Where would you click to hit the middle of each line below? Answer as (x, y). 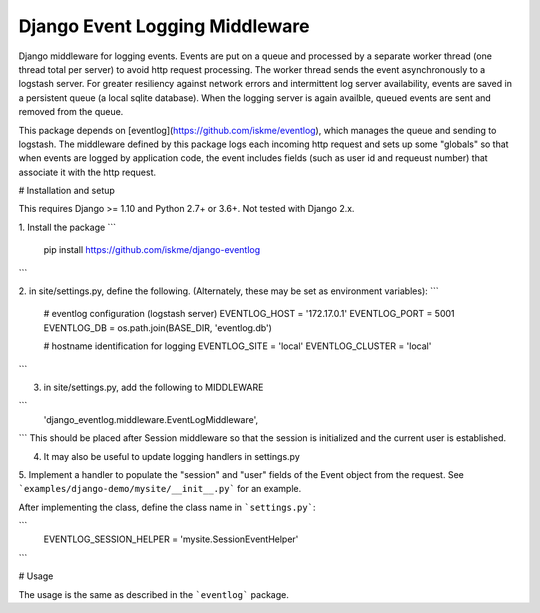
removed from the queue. (71, 112)
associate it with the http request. (87, 172)
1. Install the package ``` (67, 227)
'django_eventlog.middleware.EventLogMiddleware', (151, 419)
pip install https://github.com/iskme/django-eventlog (152, 250)
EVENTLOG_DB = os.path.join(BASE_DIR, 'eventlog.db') (157, 327)
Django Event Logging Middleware (164, 26)
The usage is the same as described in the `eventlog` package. (153, 594)
